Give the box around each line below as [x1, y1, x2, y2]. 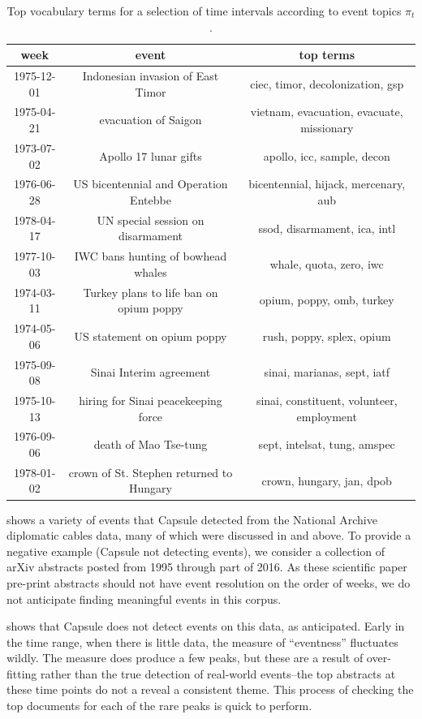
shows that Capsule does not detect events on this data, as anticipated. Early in [6, 618, 405, 635]
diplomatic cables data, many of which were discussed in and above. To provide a [6, 527, 411, 544]
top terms [299, 46, 355, 63]
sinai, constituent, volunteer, [256, 391, 398, 408]
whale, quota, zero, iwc [269, 256, 384, 273]
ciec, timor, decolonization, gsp [250, 75, 404, 92]
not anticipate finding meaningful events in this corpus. [6, 590, 282, 607]
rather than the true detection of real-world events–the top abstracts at [41, 665, 396, 682]
